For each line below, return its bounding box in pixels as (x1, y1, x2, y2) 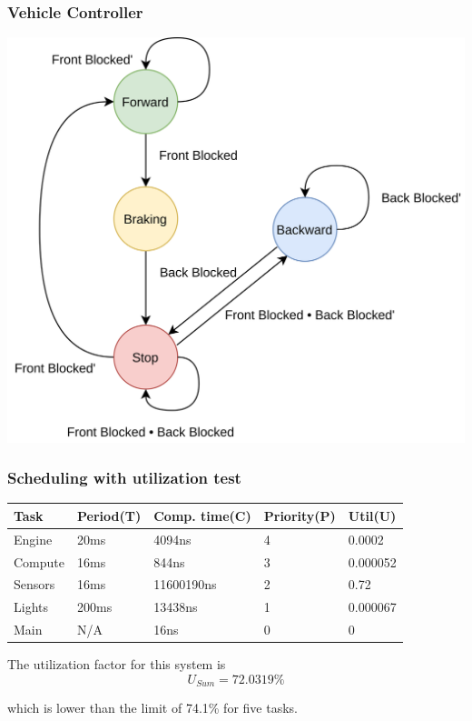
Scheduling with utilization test (7, 466, 241, 489)
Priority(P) (263, 506, 336, 525)
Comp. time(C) (153, 506, 251, 525)
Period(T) (77, 506, 142, 525)
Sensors (14, 575, 55, 594)
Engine (14, 529, 53, 548)
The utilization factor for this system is (7, 655, 226, 674)
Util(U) (348, 506, 397, 525)
